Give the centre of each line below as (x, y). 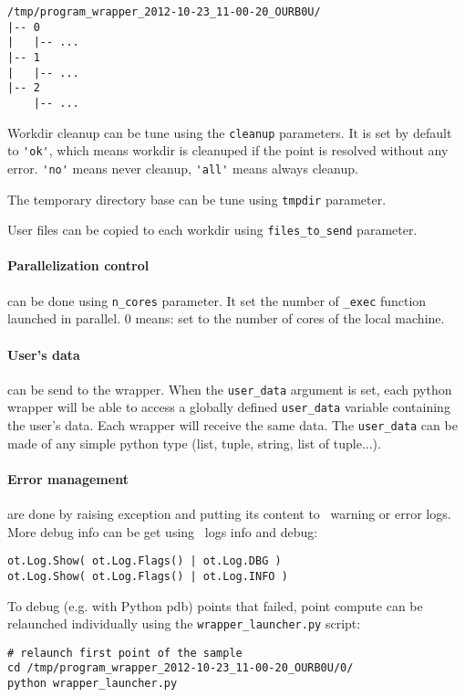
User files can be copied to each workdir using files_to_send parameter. (212, 230)
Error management (68, 478)
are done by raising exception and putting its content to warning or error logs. (229, 514)
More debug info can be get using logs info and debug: (163, 531)
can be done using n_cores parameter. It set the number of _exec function (217, 300)
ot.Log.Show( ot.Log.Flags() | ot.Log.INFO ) (148, 576)
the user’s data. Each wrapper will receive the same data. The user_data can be (232, 425)
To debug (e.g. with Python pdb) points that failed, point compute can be (215, 605)
